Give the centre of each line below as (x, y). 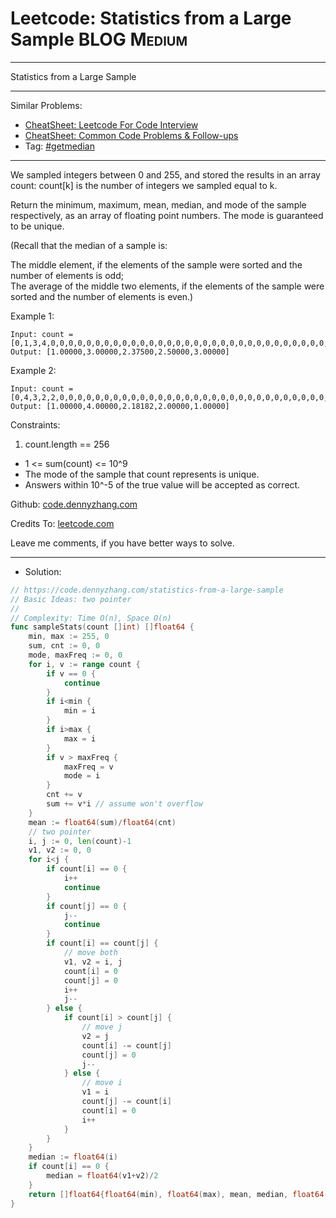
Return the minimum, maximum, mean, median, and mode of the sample (158, 204)
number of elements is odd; (67, 275)
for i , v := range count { (84, 664)
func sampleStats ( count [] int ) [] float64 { (102, 627)
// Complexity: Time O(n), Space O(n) (91, 618)
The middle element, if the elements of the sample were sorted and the (156, 264)
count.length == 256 (67, 444)
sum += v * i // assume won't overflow (124, 804)
